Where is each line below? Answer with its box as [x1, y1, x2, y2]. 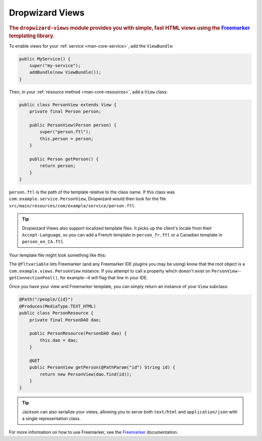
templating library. [9, 33, 55, 39]
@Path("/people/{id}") [19, 297, 73, 302]
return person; [39, 163, 76, 169]
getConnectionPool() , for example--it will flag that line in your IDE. [9, 275, 148, 280]
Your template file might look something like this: [9, 252, 106, 258]
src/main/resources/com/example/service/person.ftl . [9, 203, 136, 208]
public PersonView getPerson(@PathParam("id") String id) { [29, 365, 176, 370]
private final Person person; [29, 109, 101, 114]
